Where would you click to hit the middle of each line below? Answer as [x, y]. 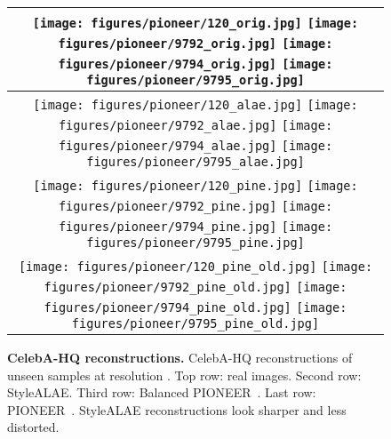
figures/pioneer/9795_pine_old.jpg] [195, 323]
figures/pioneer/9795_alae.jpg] [195, 162]
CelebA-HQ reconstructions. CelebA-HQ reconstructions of [180, 357]
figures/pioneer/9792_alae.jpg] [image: [195, 125]
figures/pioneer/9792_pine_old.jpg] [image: [195, 287]
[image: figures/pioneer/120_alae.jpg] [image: [195, 105]
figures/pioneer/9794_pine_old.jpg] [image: [195, 307]
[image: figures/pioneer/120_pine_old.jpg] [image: [195, 267]
